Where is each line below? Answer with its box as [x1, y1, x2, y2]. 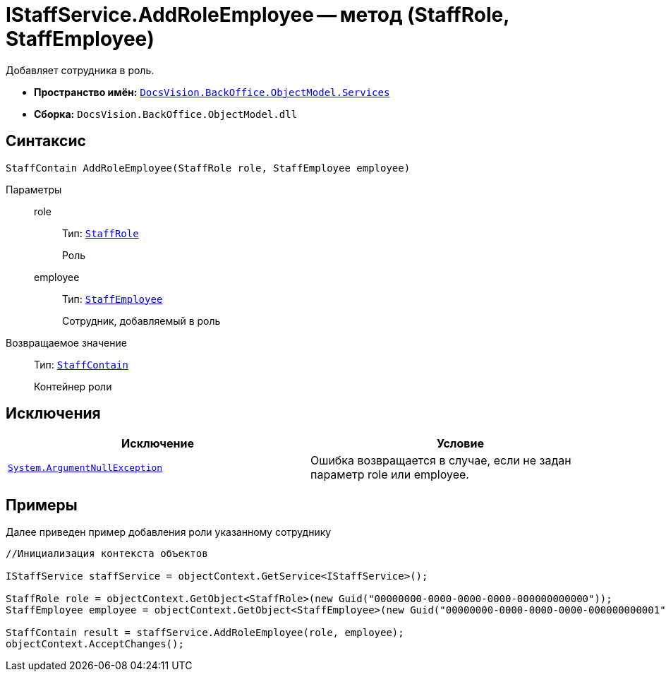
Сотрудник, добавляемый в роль [62, 314, 221, 327]
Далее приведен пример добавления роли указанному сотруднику [6, 526, 332, 539]
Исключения [6, 405, 101, 423]
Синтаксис [6, 132, 86, 150]
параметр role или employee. [310, 467, 469, 482]
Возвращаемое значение [6, 336, 127, 349]
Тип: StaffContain [34, 358, 128, 371]
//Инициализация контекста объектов [6, 548, 208, 560]
